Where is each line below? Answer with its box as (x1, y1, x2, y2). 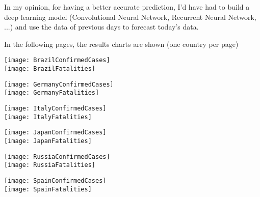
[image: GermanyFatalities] (4, 89, 99, 97)
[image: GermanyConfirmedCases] (4, 80, 114, 88)
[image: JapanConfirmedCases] (4, 129, 107, 136)
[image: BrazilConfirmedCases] (4, 57, 110, 64)
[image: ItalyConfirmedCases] (4, 105, 107, 112)
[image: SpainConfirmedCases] (4, 177, 107, 184)
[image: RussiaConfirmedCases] (4, 153, 110, 160)
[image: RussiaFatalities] (4, 161, 95, 169)
